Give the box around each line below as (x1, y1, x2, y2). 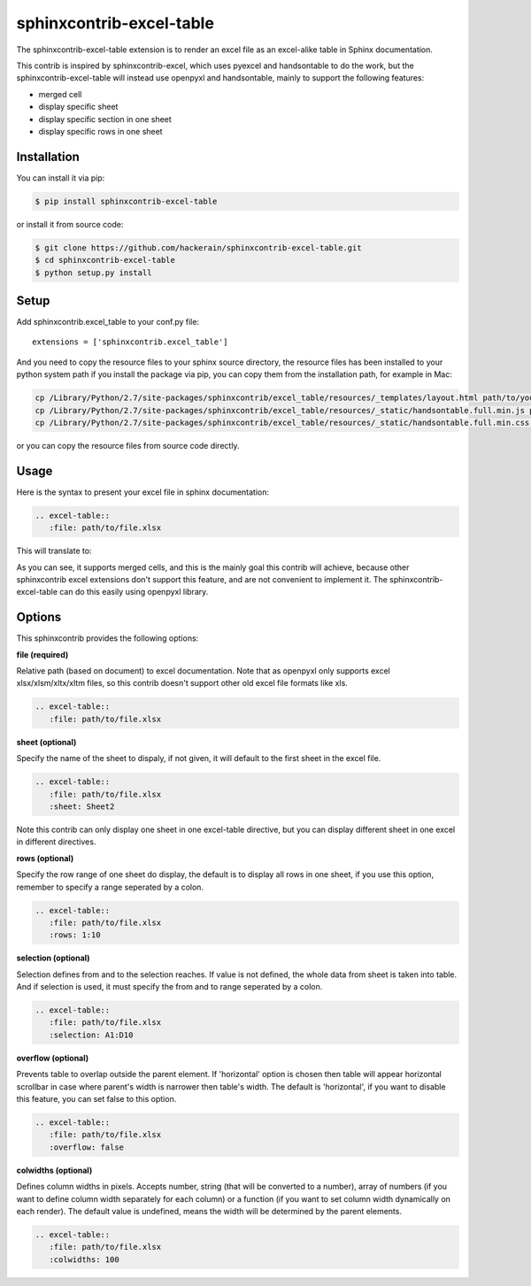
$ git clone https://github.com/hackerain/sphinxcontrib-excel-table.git (35, 243, 362, 252)
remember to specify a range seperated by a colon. (16, 882, 204, 892)
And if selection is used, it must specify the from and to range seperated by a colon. (16, 982, 323, 992)
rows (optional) (16, 852, 74, 863)
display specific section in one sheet (38, 113, 172, 124)
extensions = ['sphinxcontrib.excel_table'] (32, 337, 229, 347)
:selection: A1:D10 (49, 1029, 134, 1040)
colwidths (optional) (16, 1165, 93, 1175)
